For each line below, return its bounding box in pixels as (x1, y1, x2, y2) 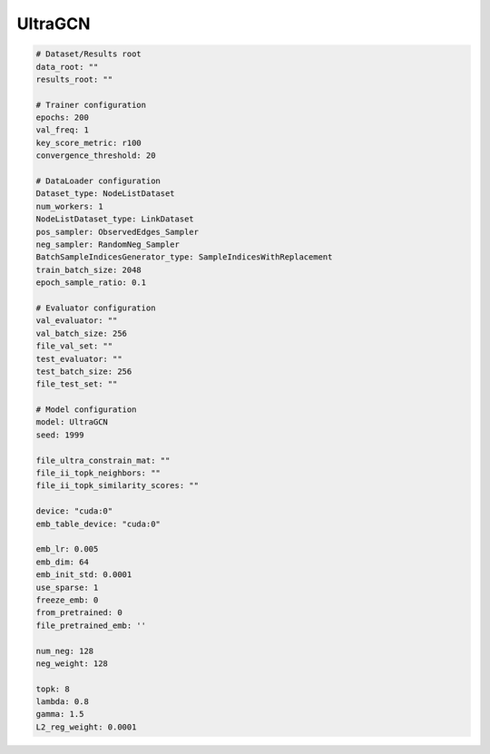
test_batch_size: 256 (35, 366, 132, 377)
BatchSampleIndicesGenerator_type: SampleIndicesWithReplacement (35, 252, 333, 262)
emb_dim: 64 (35, 556, 90, 567)
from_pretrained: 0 (35, 608, 122, 618)
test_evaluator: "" (35, 354, 122, 364)
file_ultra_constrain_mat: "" (35, 455, 171, 465)
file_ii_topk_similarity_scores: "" (35, 481, 200, 491)
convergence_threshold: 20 (35, 151, 156, 161)
